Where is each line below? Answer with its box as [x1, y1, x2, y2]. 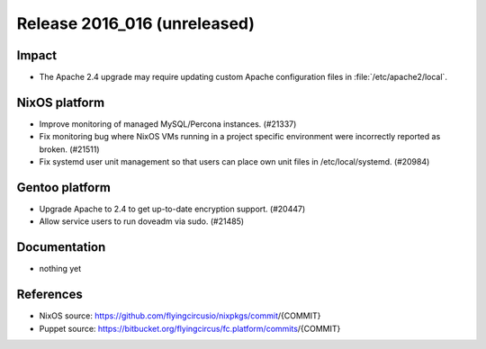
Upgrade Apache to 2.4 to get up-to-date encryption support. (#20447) [39, 203, 306, 215]
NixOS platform [16, 94, 105, 110]
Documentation [16, 239, 106, 255]
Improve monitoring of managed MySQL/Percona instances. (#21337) [39, 118, 297, 130]
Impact [16, 48, 58, 63]
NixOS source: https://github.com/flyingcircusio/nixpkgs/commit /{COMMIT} [39, 310, 321, 321]
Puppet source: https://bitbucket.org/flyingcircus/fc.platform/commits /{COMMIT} [39, 323, 341, 334]
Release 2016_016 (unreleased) [16, 13, 256, 33]
